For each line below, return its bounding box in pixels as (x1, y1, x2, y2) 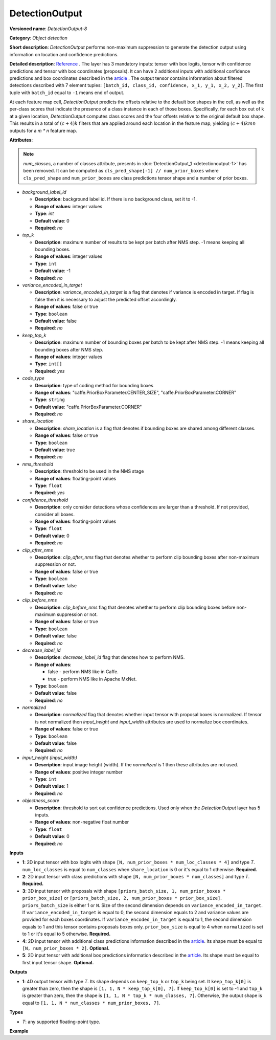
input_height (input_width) (22, 755, 78, 761)
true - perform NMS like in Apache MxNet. (48, 676, 137, 682)
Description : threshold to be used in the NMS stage (35, 468, 144, 474)
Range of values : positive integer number (35, 769, 123, 775)
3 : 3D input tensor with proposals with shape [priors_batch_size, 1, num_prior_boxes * (22, 888, 226, 894)
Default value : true (35, 447, 75, 453)
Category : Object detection (9, 35, 67, 41)
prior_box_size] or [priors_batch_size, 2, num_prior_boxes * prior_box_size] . (22, 895, 222, 901)
